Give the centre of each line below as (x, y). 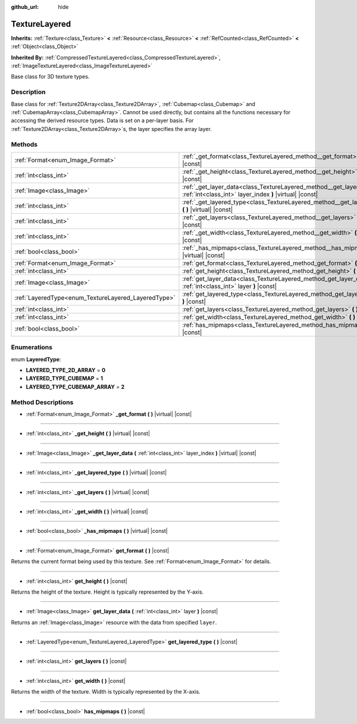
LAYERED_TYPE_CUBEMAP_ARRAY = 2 (75, 386)
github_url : (25, 7)
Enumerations (32, 347)
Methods (24, 144)
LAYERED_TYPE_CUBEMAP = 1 (65, 379)
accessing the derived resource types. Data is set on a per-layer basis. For (102, 121)
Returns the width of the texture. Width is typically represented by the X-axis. (106, 692)
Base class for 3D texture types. (50, 77)
